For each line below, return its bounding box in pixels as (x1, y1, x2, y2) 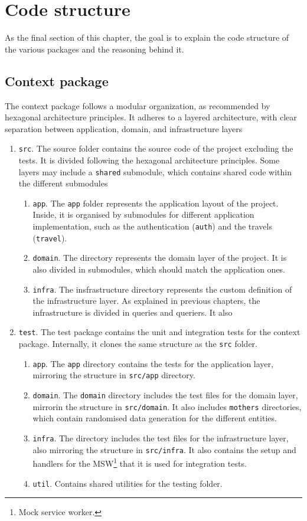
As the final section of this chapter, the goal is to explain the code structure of (5, 31, 289, 44)
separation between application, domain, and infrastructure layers (5, 122, 243, 135)
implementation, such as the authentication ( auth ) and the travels (32, 220, 272, 232)
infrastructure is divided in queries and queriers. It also (32, 306, 233, 318)
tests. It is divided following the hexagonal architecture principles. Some (18, 153, 280, 166)
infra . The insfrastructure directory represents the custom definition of (32, 283, 292, 295)
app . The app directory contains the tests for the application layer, (32, 357, 273, 369)
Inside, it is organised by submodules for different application (32, 208, 254, 221)
